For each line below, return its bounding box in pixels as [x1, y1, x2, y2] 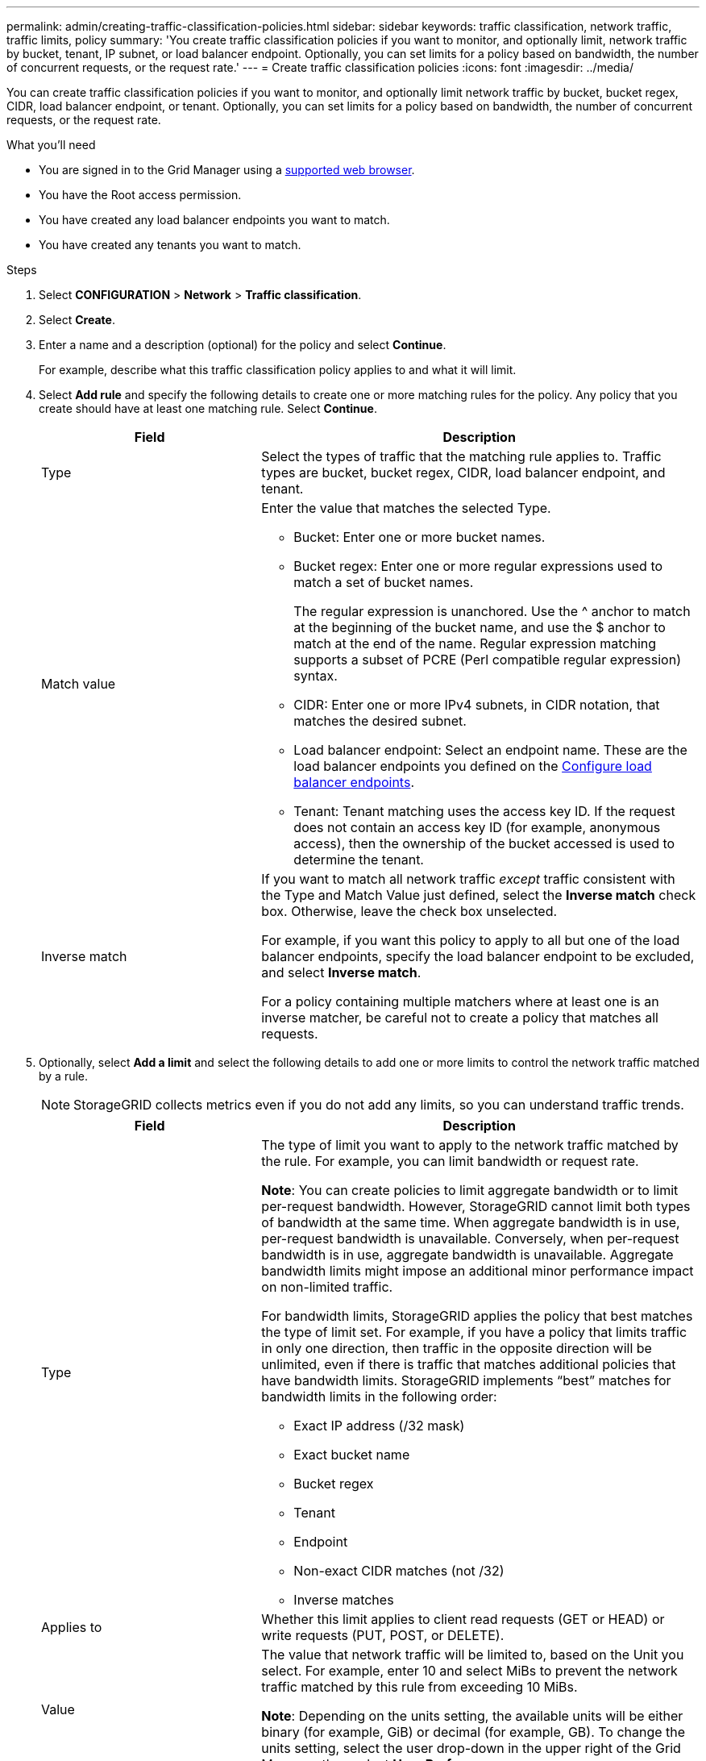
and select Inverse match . [261, 964, 422, 980]
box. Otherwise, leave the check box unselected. [261, 903, 558, 919]
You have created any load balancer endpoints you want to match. [39, 213, 390, 227]
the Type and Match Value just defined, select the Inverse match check [261, 887, 696, 903]
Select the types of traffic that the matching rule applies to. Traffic [261, 448, 662, 464]
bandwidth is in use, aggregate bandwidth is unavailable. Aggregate [261, 1247, 674, 1263]
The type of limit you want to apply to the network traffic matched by [261, 1137, 679, 1153]
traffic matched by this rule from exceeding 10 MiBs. [261, 1679, 578, 1695]
